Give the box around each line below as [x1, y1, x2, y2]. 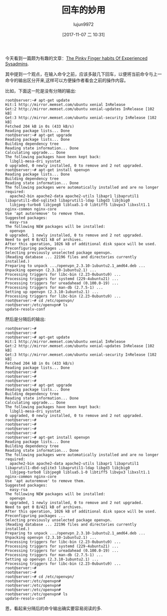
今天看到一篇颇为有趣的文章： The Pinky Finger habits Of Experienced [5, 55, 148, 61]
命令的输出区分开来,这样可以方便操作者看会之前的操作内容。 [5, 77, 129, 83]
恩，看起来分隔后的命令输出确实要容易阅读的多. [5, 605, 103, 611]
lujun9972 [73, 21, 94, 27]
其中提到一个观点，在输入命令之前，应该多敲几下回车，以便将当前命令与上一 [5, 71, 162, 77]
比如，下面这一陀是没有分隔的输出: [5, 88, 77, 94]
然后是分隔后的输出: [5, 316, 46, 322]
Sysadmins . [5, 61, 29, 67]
